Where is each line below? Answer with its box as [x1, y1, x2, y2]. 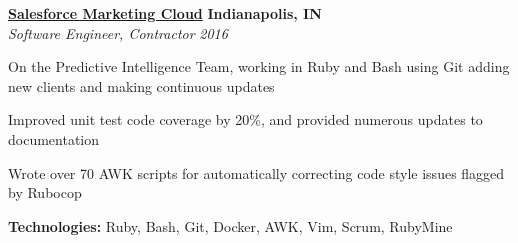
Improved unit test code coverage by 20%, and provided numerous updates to [8, 109, 483, 130]
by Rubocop [8, 182, 82, 203]
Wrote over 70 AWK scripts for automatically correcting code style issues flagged [8, 162, 505, 183]
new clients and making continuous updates [8, 75, 275, 96]
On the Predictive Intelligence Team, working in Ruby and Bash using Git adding [8, 56, 510, 77]
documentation [8, 128, 100, 149]
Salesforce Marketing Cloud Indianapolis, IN [8, 3, 322, 23]
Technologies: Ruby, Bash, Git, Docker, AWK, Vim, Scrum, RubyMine [8, 215, 453, 236]
